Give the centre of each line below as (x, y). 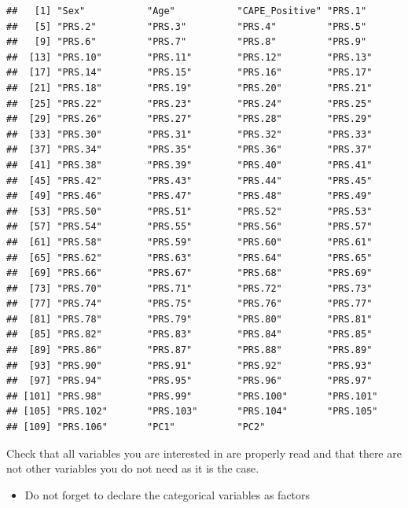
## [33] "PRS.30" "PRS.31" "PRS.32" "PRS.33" (189, 134)
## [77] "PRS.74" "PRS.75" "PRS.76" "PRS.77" (189, 304)
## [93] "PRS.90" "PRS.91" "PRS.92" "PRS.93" (189, 365)
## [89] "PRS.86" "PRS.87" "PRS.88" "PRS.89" (189, 350)
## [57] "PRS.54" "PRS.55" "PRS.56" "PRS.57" (189, 227)
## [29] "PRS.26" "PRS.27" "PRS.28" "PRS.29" (189, 119)
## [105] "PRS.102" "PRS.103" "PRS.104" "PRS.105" (192, 412)
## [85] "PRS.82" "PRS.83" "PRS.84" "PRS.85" (189, 335)
